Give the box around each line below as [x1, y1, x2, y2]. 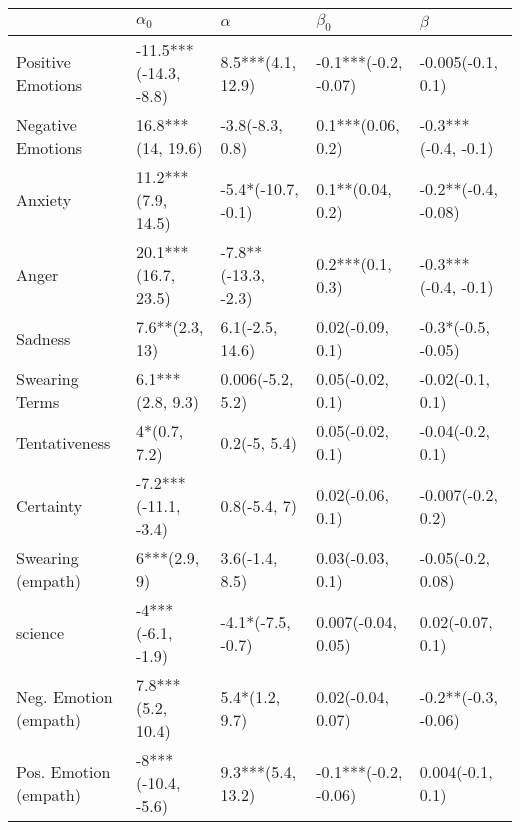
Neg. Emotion [16, 684, 113, 708]
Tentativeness [16, 430, 111, 454]
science [16, 621, 65, 645]
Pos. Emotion [16, 759, 111, 783]
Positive [16, 49, 71, 73]
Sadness [16, 326, 71, 350]
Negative [16, 113, 77, 137]
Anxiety [16, 188, 72, 212]
